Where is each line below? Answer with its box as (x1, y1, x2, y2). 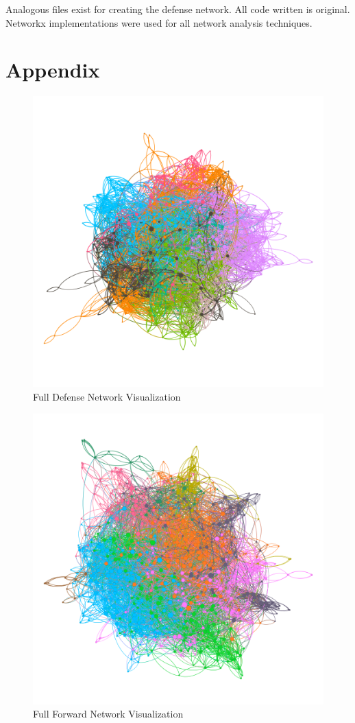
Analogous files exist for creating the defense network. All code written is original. (5, 2, 350, 16)
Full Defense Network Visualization (33, 389, 181, 403)
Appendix (5, 56, 100, 84)
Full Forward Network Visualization (33, 707, 184, 721)
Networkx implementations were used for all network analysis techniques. (5, 15, 313, 29)
